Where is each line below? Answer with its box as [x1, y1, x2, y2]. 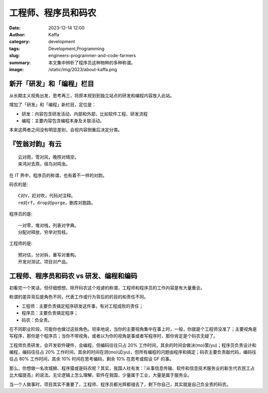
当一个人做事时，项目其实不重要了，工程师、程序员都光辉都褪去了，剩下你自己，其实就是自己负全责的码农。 [9, 381, 231, 387]
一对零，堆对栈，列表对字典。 [18, 223, 79, 228]
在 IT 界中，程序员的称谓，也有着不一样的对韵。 [9, 172, 107, 178]
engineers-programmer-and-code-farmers [48, 53, 136, 59]
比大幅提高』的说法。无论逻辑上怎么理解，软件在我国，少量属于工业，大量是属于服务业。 [9, 372, 192, 378]
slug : [9, 53, 20, 59]
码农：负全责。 [21, 317, 52, 323]
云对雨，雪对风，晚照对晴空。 [18, 154, 79, 160]
